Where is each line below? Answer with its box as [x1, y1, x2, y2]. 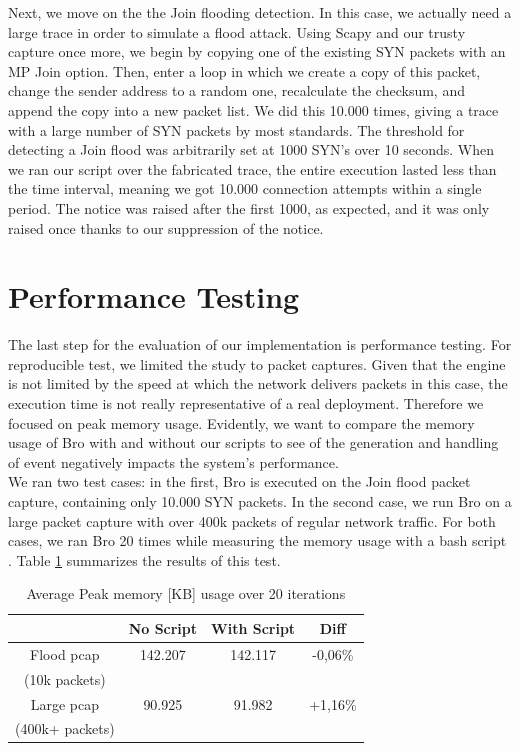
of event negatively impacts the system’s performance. [8, 451, 339, 472]
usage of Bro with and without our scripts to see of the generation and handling [8, 432, 499, 453]
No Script [128, 617, 198, 638]
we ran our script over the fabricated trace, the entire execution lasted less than [8, 158, 497, 179]
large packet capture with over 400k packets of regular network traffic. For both [8, 510, 496, 531]
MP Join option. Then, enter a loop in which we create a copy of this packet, [8, 60, 481, 81]
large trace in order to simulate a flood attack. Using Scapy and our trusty [8, 21, 466, 42]
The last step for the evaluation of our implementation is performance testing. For [8, 334, 512, 355]
